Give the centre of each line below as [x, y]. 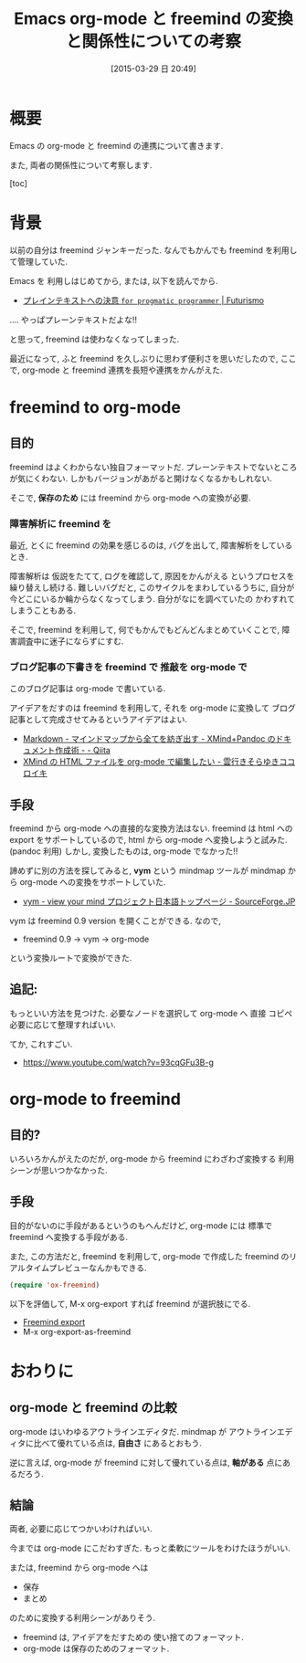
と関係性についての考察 [153, 42]
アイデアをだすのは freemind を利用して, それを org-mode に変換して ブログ [153, 708]
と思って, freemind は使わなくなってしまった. [95, 339]
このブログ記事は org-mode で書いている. [88, 689]
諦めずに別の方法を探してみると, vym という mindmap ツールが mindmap [148, 871]
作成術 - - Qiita [83, 751]
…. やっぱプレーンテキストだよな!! [74, 320]
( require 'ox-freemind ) [55, 1285]
